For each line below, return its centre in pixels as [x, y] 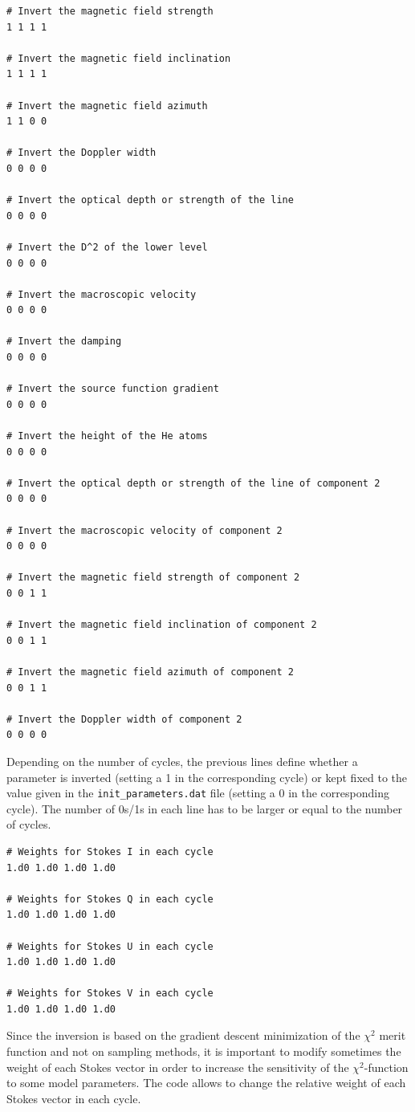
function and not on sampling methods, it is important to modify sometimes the [204, 1051]
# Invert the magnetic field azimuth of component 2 [150, 672]
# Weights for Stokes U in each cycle [110, 946]
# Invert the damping [64, 342]
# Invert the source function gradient [113, 389]
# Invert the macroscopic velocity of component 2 [144, 530]
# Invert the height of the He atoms [107, 436]
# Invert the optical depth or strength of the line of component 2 [193, 483]
